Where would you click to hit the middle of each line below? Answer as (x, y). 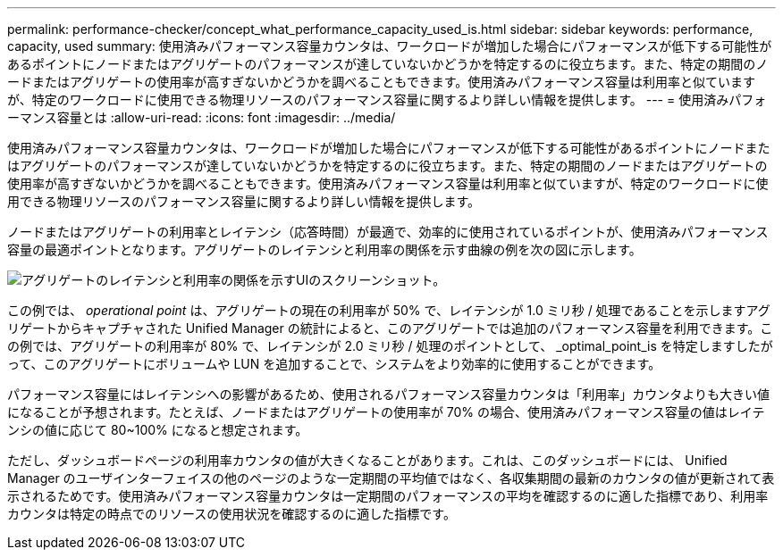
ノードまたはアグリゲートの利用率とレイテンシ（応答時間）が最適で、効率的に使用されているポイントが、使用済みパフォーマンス (388, 232)
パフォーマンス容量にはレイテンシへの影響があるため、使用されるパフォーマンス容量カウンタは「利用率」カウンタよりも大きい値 (388, 394)
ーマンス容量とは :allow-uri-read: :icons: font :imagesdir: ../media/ (202, 117)
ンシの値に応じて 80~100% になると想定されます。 (158, 430)
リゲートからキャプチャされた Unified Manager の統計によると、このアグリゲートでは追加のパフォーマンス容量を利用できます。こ (390, 328)
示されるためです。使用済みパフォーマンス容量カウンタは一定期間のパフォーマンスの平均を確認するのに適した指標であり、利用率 (388, 496)
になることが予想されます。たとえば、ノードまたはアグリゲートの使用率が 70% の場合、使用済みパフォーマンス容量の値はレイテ (386, 412)
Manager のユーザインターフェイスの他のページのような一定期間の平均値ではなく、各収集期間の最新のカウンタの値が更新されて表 (391, 478)
